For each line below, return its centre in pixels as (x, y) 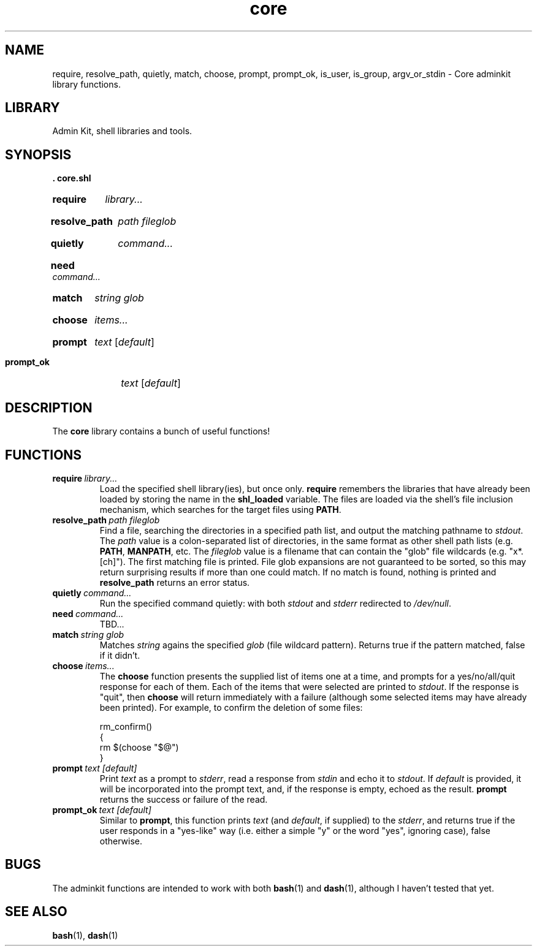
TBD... (112, 624)
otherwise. (121, 841)
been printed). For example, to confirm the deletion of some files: (231, 707)
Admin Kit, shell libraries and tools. (122, 131)
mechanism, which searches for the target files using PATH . (220, 509)
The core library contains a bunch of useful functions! (161, 431)
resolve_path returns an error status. (175, 582)
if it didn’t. (120, 655)
